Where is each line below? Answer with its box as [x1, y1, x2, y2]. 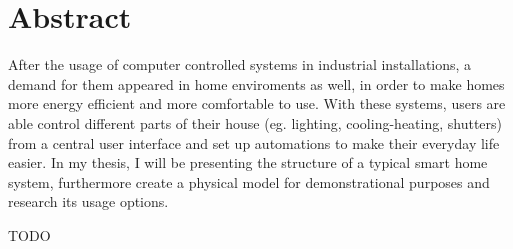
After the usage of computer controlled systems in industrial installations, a [8, 54, 472, 75]
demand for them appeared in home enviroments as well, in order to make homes [8, 73, 505, 94]
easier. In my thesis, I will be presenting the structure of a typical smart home [8, 152, 488, 173]
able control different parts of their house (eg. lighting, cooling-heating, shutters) [8, 112, 503, 133]
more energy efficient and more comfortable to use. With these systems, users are [8, 93, 506, 114]
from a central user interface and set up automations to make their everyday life [8, 132, 500, 153]
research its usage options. [8, 191, 169, 212]
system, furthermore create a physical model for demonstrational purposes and [8, 171, 490, 192]
